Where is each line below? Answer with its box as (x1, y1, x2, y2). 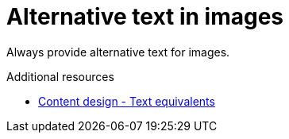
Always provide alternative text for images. (6, 44, 230, 59)
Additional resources (6, 69, 114, 83)
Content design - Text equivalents (38, 94, 215, 108)
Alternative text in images (6, 3, 284, 30)
